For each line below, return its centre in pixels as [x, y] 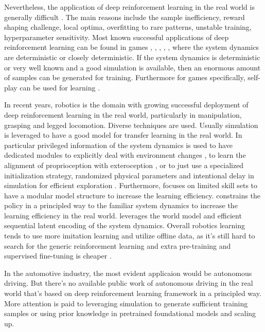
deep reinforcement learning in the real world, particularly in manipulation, [123, 114]
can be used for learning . [60, 87]
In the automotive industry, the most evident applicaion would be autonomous [128, 273]
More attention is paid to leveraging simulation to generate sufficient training [126, 303]
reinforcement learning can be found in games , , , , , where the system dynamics [132, 47]
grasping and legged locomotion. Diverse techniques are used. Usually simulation [131, 125]
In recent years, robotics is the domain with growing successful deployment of [126, 105]
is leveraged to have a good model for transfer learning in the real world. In [123, 135]
